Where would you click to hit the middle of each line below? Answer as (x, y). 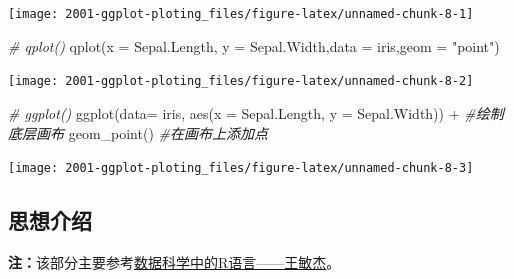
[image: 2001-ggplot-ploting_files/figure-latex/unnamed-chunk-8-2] (241, 81)
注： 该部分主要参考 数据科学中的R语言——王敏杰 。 (174, 261)
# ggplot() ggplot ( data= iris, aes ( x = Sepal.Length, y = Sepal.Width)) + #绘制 (256, 112)
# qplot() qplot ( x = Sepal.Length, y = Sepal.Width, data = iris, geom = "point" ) (254, 45)
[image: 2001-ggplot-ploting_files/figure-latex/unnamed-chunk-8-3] (241, 168)
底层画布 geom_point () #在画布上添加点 (138, 132)
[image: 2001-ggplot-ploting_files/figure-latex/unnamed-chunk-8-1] (241, 14)
